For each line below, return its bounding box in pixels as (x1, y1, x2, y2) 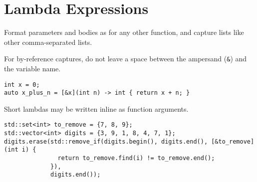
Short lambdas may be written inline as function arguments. (4, 103, 189, 114)
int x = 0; (4, 81, 40, 88)
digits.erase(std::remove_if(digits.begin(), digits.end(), (4, 138, 208, 145)
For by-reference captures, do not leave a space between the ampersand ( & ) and (4, 53, 247, 64)
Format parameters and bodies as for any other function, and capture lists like (4, 27, 244, 37)
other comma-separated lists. (4, 36, 92, 47)
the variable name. (4, 63, 61, 73)
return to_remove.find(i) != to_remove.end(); (57, 155, 215, 162)
